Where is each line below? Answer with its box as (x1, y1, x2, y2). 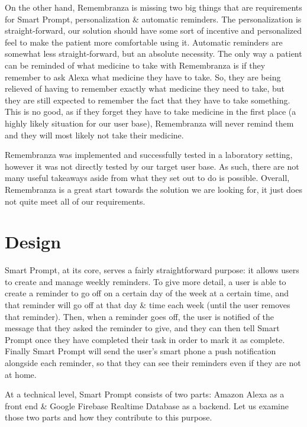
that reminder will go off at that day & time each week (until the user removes (5, 299, 290, 310)
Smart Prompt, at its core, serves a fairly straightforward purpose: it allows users (5, 264, 299, 276)
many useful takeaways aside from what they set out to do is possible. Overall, (5, 172, 290, 184)
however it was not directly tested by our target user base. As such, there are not (5, 160, 299, 172)
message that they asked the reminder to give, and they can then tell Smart (5, 322, 280, 334)
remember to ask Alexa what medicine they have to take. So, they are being (5, 70, 281, 83)
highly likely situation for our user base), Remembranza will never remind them (5, 117, 294, 129)
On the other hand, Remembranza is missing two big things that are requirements (5, 1, 302, 13)
